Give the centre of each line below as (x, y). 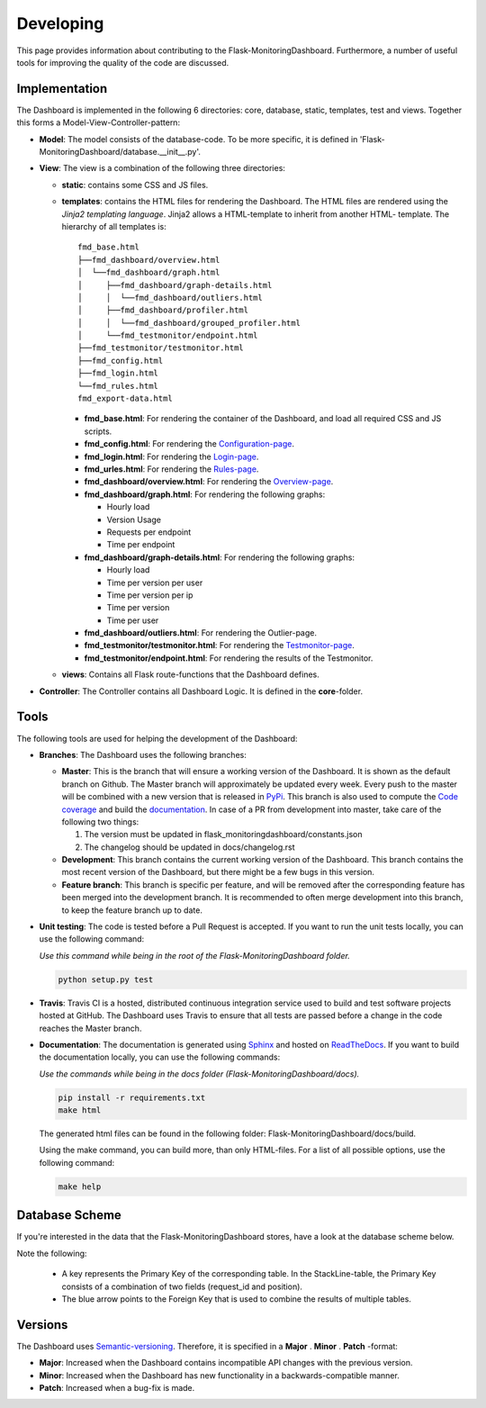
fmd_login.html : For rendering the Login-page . (171, 456)
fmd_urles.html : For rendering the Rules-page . (171, 469)
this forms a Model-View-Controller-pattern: (98, 122)
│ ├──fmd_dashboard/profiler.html (163, 310)
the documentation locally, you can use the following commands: (160, 1057)
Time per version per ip (150, 595)
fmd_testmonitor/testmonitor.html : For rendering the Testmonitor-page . (220, 645)
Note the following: (52, 1253)
